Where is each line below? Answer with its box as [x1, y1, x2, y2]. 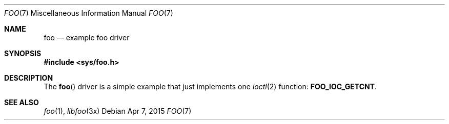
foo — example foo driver [44, 33, 130, 42]
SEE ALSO [4, 98, 39, 107]
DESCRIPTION [4, 73, 53, 82]
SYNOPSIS [4, 49, 42, 58]
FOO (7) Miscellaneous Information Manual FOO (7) [4, 9, 173, 17]
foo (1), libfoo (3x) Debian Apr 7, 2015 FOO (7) [44, 107, 192, 115]
